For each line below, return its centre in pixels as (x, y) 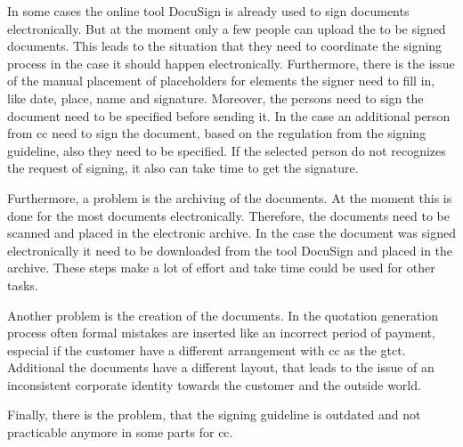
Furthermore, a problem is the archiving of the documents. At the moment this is (230, 197)
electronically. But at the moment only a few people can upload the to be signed (227, 28)
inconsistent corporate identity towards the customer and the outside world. (214, 384)
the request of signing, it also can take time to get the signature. (183, 168)
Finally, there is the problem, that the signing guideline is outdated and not (214, 414)
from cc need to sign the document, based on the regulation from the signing (217, 133)
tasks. (23, 284)
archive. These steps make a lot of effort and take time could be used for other (221, 268)
